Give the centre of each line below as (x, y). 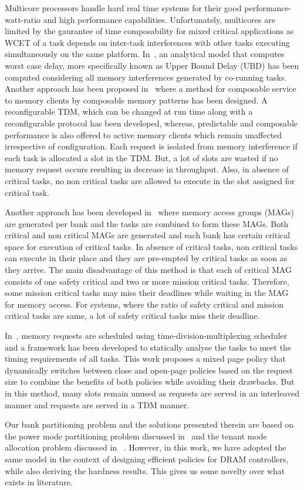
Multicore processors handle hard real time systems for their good (123, 8)
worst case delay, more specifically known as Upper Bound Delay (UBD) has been (152, 65)
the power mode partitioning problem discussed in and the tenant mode (136, 436)
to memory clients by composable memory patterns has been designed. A (136, 100)
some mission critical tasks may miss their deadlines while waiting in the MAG (147, 293)
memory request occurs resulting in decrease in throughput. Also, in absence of (147, 169)
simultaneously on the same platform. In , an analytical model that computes (145, 54)
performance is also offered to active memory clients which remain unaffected (143, 134)
